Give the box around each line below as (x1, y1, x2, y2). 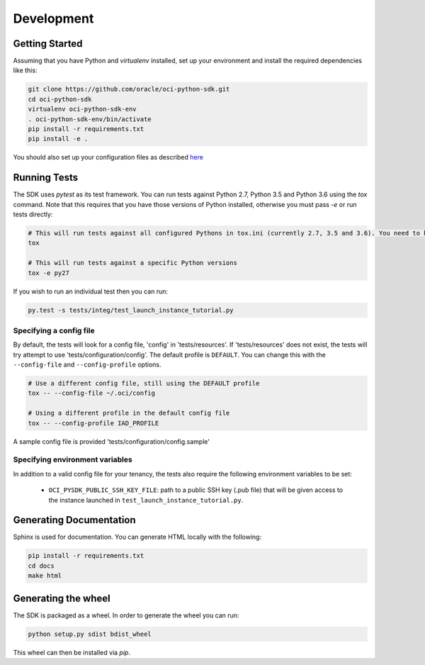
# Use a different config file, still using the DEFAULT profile (28, 379, 260, 388)
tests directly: (13, 210, 53, 219)
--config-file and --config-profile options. (13, 360, 161, 369)
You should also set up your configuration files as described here (13, 153, 203, 162)
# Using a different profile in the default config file (28, 409, 230, 418)
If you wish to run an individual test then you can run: (13, 287, 169, 296)
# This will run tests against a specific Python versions (28, 259, 237, 267)
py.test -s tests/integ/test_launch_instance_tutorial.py (28, 306, 234, 314)
